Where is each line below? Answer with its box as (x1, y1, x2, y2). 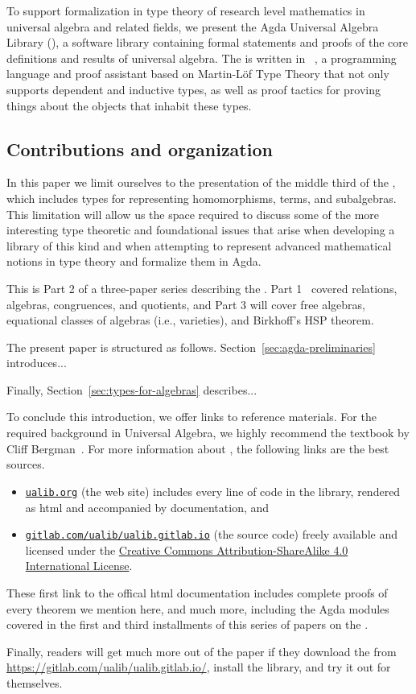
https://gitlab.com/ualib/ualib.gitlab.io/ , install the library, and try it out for (6, 659, 391, 675)
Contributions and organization (6, 136, 273, 161)
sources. (6, 456, 45, 473)
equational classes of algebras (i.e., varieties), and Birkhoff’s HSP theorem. (6, 312, 374, 328)
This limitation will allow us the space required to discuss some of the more (6, 205, 379, 222)
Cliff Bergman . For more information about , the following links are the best (6, 440, 389, 456)
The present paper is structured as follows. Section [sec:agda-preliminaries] (6, 338, 376, 355)
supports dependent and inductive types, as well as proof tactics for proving (6, 81, 381, 97)
